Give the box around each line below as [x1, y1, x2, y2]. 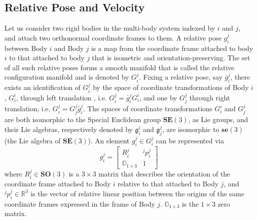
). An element [88, 135, 130, 145]
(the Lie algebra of [4, 135, 61, 145]
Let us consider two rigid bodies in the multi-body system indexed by [4, 23, 215, 33]
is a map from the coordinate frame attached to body [91, 43, 253, 53]
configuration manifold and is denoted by [4, 72, 129, 82]
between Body [4, 43, 47, 53]
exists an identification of [4, 82, 81, 92]
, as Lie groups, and [188, 114, 248, 125]
